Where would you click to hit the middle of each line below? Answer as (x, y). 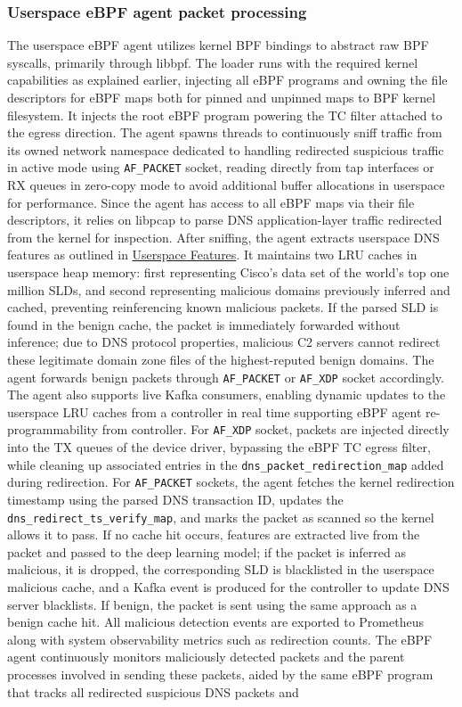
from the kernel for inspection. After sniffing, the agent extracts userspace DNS (223, 237)
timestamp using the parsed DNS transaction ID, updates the (175, 499)
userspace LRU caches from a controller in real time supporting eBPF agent (215, 411)
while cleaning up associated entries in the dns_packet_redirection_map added (226, 464)
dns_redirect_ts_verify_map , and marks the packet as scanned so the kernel (221, 517)
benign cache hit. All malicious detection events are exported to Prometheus (215, 622)
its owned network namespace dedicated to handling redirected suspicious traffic (226, 149)
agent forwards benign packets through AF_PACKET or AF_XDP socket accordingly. (226, 377)
